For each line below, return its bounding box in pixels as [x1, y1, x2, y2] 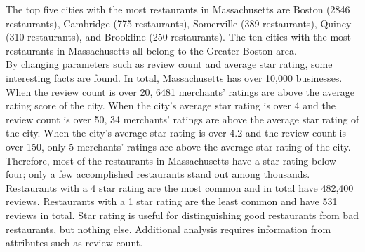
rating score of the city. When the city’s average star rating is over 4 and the [6, 98, 336, 113]
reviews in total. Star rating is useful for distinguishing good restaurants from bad [6, 207, 359, 222]
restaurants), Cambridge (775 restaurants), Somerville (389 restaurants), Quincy [6, 15, 352, 30]
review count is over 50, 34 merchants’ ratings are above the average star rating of [6, 111, 359, 126]
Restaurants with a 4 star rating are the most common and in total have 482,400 [6, 180, 354, 195]
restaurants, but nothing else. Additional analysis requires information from [6, 221, 331, 236]
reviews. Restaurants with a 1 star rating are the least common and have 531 [6, 194, 338, 209]
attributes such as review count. [6, 235, 143, 250]
